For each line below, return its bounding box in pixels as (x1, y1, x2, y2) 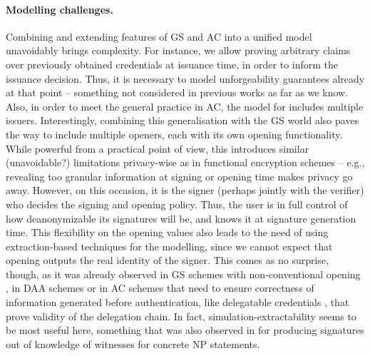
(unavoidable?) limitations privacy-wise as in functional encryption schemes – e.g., (6, 155, 365, 170)
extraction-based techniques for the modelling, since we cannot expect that (6, 238, 333, 253)
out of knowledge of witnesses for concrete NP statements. (6, 336, 260, 351)
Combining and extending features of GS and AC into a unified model (6, 29, 312, 44)
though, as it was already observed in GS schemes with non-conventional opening (6, 266, 361, 281)
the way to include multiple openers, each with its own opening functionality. (6, 126, 343, 141)
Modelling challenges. (6, 1, 113, 16)
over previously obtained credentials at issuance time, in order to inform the (6, 56, 339, 71)
